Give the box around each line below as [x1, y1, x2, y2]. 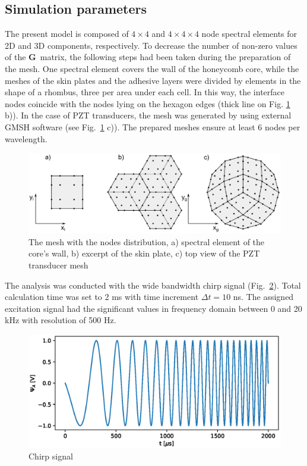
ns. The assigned [233, 290, 294, 303]
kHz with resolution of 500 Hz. [5, 314, 116, 326]
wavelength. [5, 132, 48, 145]
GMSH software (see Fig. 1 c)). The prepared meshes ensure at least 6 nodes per [5, 120, 300, 133]
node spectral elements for [201, 27, 297, 40]
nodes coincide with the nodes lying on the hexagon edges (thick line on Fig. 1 [5, 97, 290, 110]
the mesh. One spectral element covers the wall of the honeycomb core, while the [5, 62, 299, 74]
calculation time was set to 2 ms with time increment [5, 290, 199, 303]
